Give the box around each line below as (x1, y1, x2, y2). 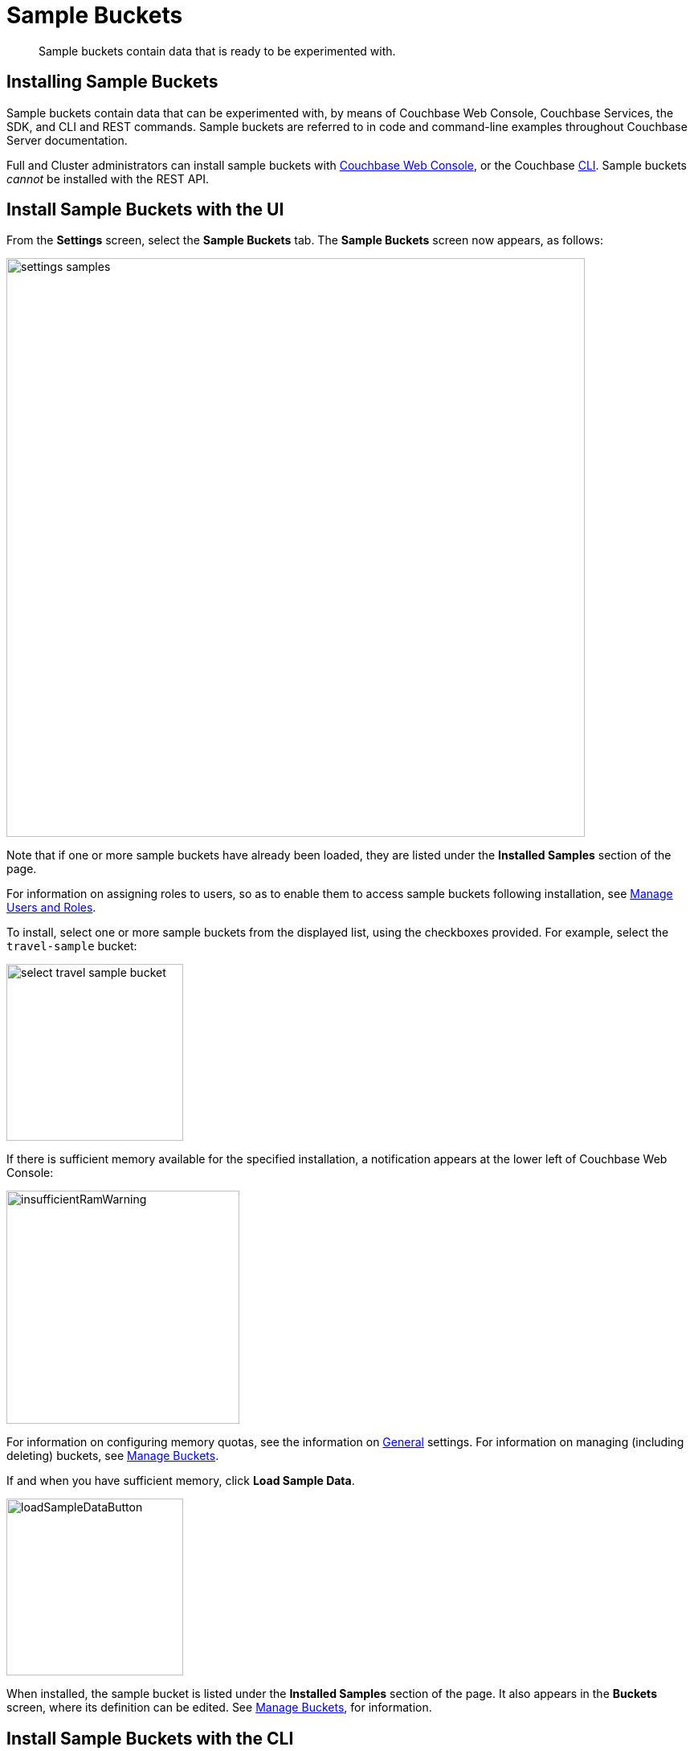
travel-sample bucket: (6, 939, 137, 953)
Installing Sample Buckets (6, 72, 218, 92)
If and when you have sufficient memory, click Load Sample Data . (6, 1474, 355, 1488)
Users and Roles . (6, 900, 96, 915)
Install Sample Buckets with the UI (6, 199, 284, 220)
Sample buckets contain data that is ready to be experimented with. (39, 43, 396, 58)
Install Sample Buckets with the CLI (6, 1728, 294, 1749)
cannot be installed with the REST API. (6, 171, 210, 186)
